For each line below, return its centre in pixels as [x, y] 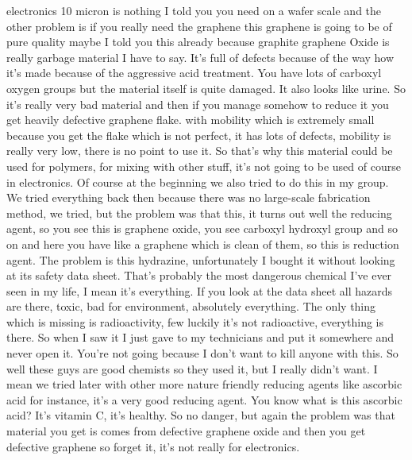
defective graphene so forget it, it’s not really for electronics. [153, 446]
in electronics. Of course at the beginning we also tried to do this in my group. [198, 182]
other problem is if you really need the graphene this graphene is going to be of [199, 26]
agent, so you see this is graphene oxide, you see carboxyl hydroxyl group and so [202, 228]
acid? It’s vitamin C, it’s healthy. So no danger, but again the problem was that [201, 415]
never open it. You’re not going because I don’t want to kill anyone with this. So [202, 353]
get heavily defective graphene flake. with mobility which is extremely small [191, 120]
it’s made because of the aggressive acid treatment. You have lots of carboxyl [194, 73]
